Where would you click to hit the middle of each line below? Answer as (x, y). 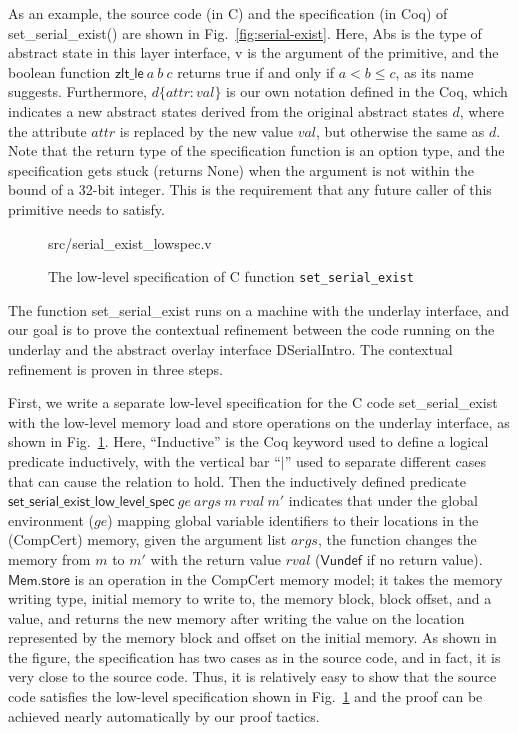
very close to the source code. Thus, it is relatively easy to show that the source (252, 676)
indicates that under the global (383, 500)
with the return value (215, 558)
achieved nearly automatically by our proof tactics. (164, 715)
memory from (49, 558)
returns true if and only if (256, 71)
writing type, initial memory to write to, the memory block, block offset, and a (250, 598)
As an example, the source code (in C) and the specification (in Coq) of (228, 13)
